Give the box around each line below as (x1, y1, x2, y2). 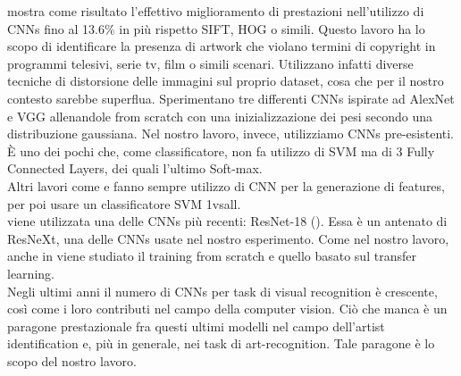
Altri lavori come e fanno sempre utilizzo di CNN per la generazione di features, (7, 176, 445, 195)
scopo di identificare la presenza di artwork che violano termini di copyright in (7, 37, 436, 55)
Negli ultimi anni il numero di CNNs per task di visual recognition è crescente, (7, 281, 438, 300)
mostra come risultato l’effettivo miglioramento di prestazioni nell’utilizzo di (7, 2, 424, 20)
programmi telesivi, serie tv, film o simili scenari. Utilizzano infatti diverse (7, 54, 414, 72)
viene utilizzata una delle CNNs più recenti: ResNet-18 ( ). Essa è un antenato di (7, 212, 448, 230)
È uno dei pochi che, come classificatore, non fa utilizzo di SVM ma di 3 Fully (7, 141, 435, 160)
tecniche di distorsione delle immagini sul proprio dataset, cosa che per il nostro (7, 71, 444, 90)
